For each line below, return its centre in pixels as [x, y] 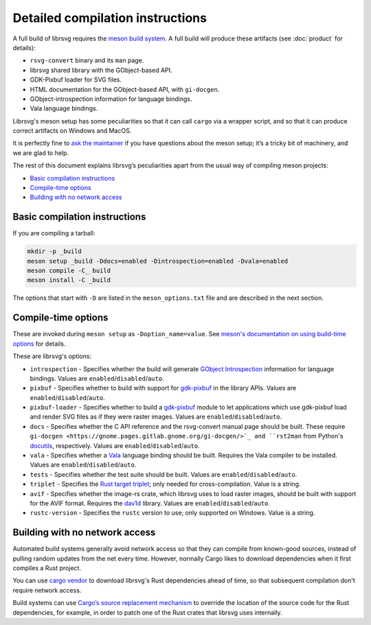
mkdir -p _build [55, 251]
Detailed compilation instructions [110, 18]
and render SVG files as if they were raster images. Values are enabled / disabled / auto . [156, 417]
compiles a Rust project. [47, 568]
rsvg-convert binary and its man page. [87, 60]
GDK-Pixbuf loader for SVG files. [76, 80]
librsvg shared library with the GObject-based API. [101, 70]
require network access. [47, 590]
